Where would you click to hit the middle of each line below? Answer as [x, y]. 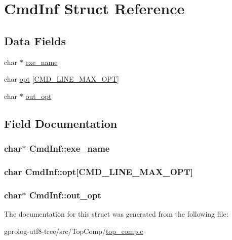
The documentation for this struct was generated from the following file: [116, 214]
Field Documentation [61, 123]
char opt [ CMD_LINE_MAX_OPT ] [62, 79]
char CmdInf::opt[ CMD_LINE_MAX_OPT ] [99, 171]
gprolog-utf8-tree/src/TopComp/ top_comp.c [74, 231]
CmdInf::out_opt [65, 195]
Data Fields [35, 40]
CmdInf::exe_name [69, 148]
